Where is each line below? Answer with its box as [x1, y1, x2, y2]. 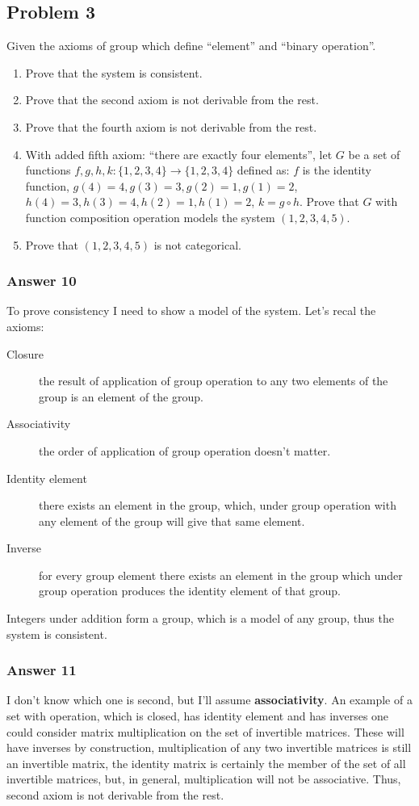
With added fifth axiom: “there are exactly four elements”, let [25, 145, 333, 162]
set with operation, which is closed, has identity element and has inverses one [6, 707, 389, 724]
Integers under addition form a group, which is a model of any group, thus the [6, 610, 394, 627]
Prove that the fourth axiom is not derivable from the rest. [25, 118, 317, 135]
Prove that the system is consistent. [25, 64, 203, 81]
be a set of [348, 145, 400, 162]
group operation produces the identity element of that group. [39, 582, 341, 599]
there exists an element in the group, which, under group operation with [39, 497, 396, 514]
